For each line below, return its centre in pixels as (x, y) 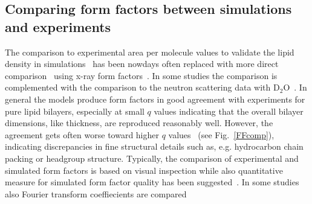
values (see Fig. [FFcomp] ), (221, 134)
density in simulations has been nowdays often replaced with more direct (142, 64)
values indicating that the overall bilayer (229, 111)
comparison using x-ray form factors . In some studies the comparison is (141, 75)
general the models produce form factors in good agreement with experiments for (155, 99)
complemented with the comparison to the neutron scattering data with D (142, 87)
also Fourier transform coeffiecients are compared (96, 193)
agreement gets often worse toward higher (82, 134)
